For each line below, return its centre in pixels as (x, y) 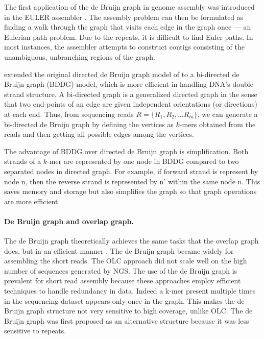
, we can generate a (227, 114)
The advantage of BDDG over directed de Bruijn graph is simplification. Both (126, 151)
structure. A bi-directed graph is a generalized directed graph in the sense (142, 94)
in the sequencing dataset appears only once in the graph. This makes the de (124, 300)
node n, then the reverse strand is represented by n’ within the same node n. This (132, 181)
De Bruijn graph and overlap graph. (69, 221)
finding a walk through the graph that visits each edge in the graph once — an (128, 27)
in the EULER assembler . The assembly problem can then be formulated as (124, 17)
